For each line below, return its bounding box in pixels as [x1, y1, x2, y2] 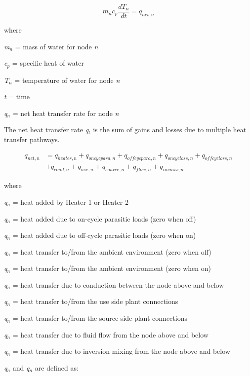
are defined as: [35, 362, 79, 373]
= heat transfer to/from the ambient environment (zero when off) [12, 246, 211, 257]
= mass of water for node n [15, 41, 98, 51]
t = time [4, 91, 30, 102]
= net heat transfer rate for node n [12, 108, 119, 118]
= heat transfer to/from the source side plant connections [12, 313, 187, 323]
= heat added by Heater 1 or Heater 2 [12, 196, 128, 207]
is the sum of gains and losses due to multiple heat [93, 124, 247, 135]
